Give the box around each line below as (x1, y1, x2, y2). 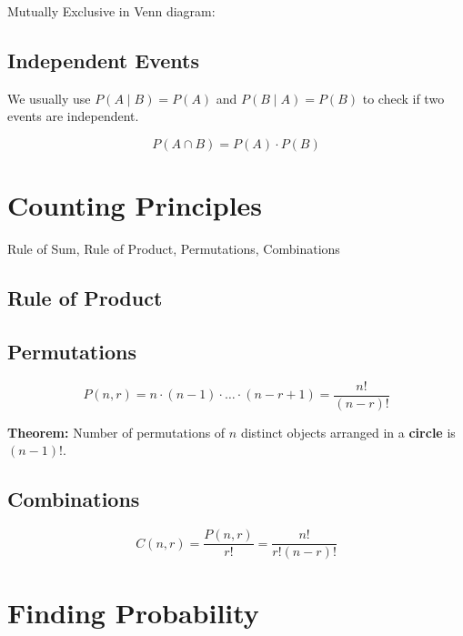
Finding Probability (7, 594, 259, 631)
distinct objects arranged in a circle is (240, 422, 456, 441)
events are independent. (7, 106, 139, 126)
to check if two (362, 88, 445, 107)
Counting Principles (7, 187, 263, 224)
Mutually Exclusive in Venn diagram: (7, 2, 216, 20)
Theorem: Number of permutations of (7, 422, 226, 441)
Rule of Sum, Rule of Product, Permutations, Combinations (7, 239, 340, 258)
